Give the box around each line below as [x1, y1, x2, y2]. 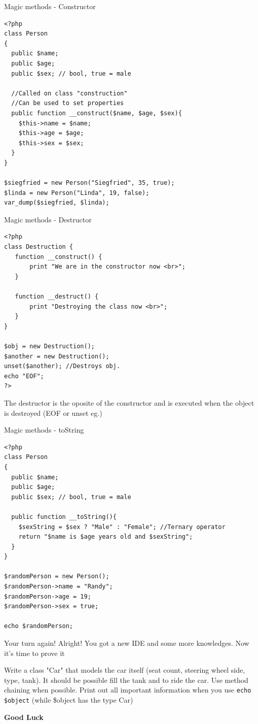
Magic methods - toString [4, 424, 84, 435]
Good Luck [4, 711, 44, 722]
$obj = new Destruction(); [4, 343, 95, 350]
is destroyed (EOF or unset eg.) [4, 407, 102, 418]
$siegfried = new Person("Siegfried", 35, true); [4, 179, 175, 187]
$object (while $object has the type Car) [4, 695, 133, 705]
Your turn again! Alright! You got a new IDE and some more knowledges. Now [4, 638, 249, 648]
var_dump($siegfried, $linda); [4, 199, 109, 207]
